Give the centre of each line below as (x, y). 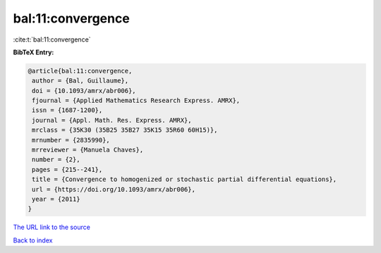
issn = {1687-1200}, (67, 110)
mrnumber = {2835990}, (71, 140)
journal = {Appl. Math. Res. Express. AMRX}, (112, 120)
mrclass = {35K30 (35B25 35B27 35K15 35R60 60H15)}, (125, 130)
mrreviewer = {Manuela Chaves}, (88, 150)
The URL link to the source (52, 227)
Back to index (33, 240)
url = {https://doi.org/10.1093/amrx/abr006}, (114, 189)
